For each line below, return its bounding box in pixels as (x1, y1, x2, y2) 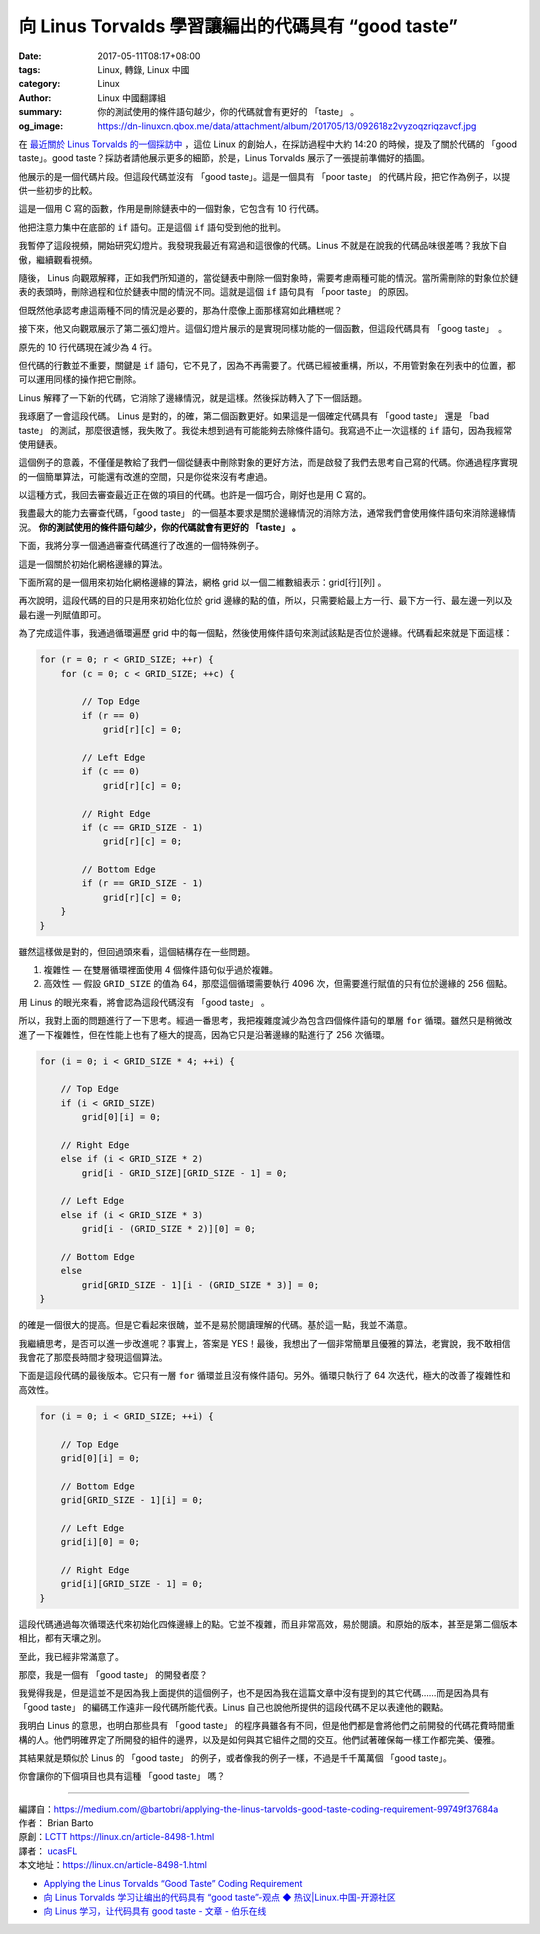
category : (18, 78, 61, 90)
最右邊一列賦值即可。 (18, 608, 107, 620)
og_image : (18, 120, 64, 132)
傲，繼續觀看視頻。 (18, 253, 98, 265)
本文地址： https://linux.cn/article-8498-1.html (18, 1859, 207, 1871)
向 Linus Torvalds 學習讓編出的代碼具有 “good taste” (18, 15, 459, 37)
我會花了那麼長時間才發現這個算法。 (18, 1351, 168, 1363)
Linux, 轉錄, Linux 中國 (97, 63, 190, 75)
